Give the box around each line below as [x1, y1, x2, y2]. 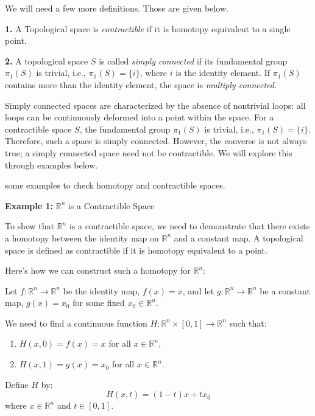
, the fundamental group [79, 122, 171, 135]
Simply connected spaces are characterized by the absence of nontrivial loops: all [5, 99, 306, 111]
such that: [229, 316, 267, 329]
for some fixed [73, 296, 125, 309]
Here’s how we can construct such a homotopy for [5, 264, 191, 277]
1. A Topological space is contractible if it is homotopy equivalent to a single [5, 22, 291, 35]
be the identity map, [63, 284, 140, 297]
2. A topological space [5, 54, 88, 67]
